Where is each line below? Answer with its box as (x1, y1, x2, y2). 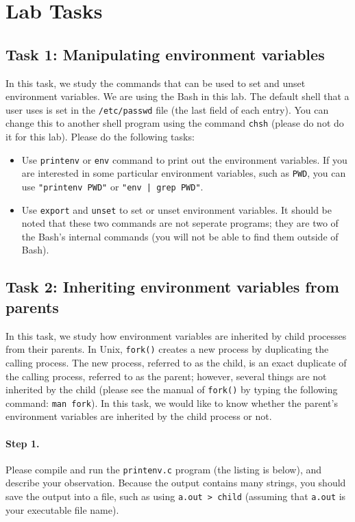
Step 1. (5, 436, 40, 450)
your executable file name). (5, 502, 119, 517)
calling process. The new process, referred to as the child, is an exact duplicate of (5, 355, 347, 369)
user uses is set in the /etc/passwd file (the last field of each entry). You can (5, 102, 329, 116)
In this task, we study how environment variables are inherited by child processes (5, 328, 347, 343)
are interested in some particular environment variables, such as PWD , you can (21, 166, 346, 180)
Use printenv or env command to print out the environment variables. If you (21, 152, 347, 166)
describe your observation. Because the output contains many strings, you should (5, 475, 346, 490)
